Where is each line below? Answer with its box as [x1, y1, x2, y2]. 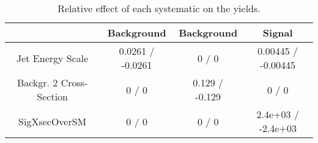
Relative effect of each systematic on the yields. [57, 1, 261, 15]
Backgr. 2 [17, 75, 58, 89]
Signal [262, 26, 293, 40]
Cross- [61, 75, 88, 89]
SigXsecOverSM [18, 114, 87, 128]
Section [37, 89, 68, 103]
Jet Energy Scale [16, 51, 89, 65]
